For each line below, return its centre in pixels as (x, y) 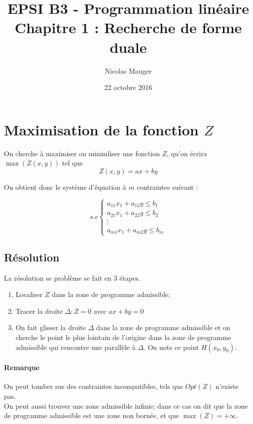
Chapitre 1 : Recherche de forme (128, 27)
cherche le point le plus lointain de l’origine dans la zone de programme (123, 337)
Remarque (22, 367)
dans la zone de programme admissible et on (163, 327)
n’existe (227, 386)
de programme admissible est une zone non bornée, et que (91, 415)
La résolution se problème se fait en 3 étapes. (72, 277)
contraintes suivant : (167, 187)
